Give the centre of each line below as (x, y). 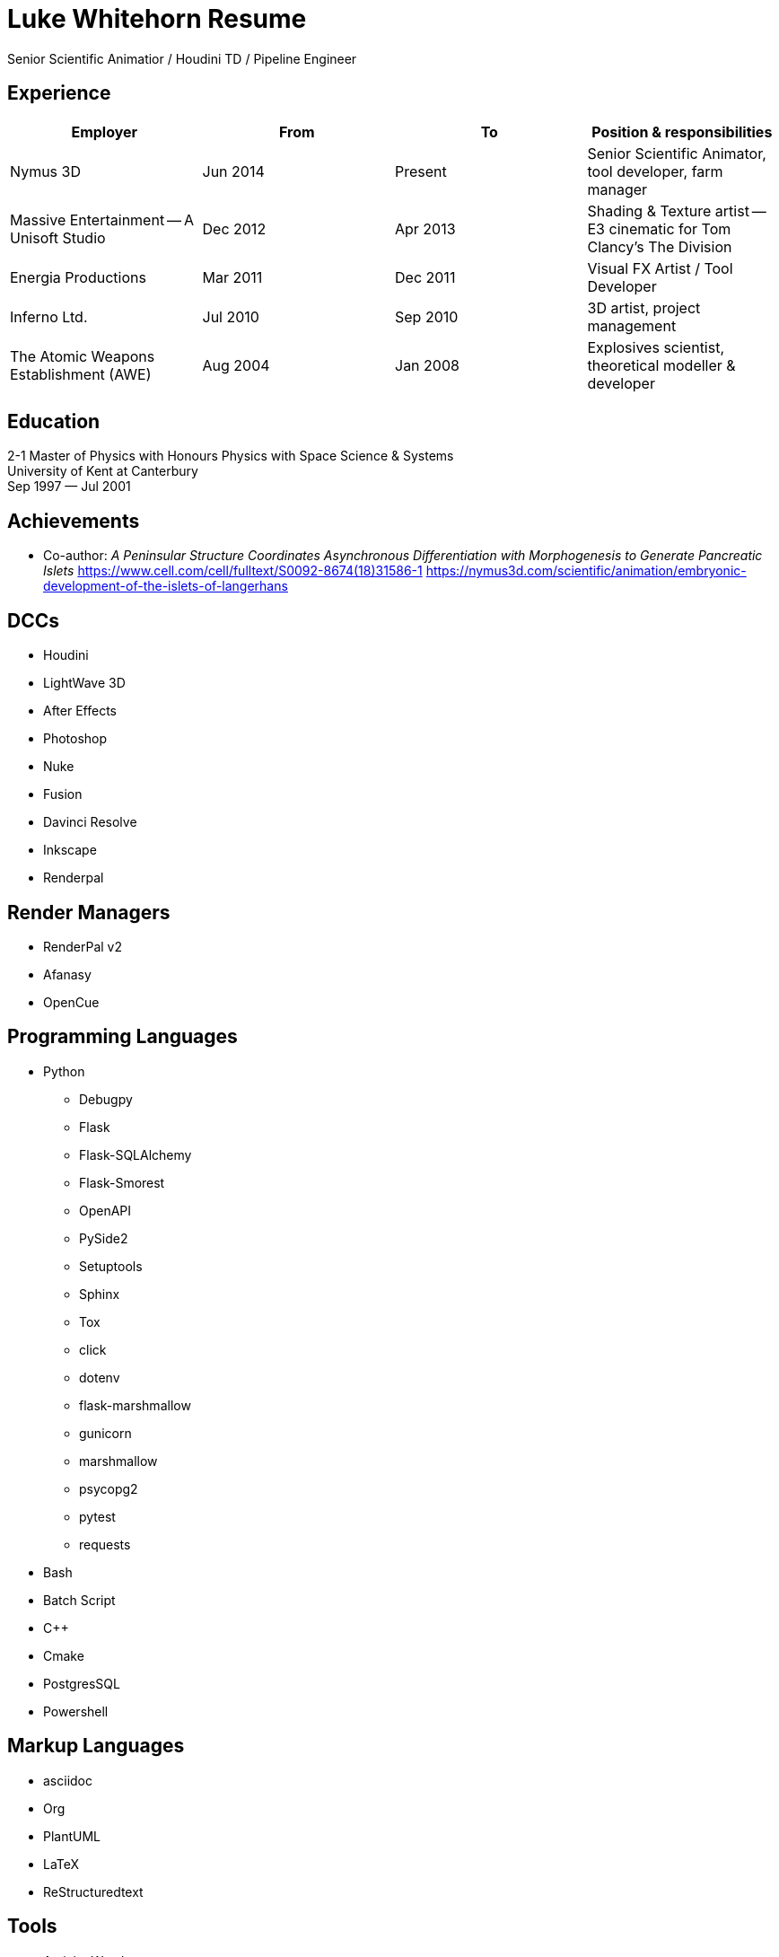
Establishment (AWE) (81, 374)
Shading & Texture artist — (677, 211)
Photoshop (75, 739)
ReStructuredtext (93, 1891)
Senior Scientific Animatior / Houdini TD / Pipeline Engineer (182, 58)
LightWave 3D (84, 683)
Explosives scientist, (656, 347)
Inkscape (70, 850)
